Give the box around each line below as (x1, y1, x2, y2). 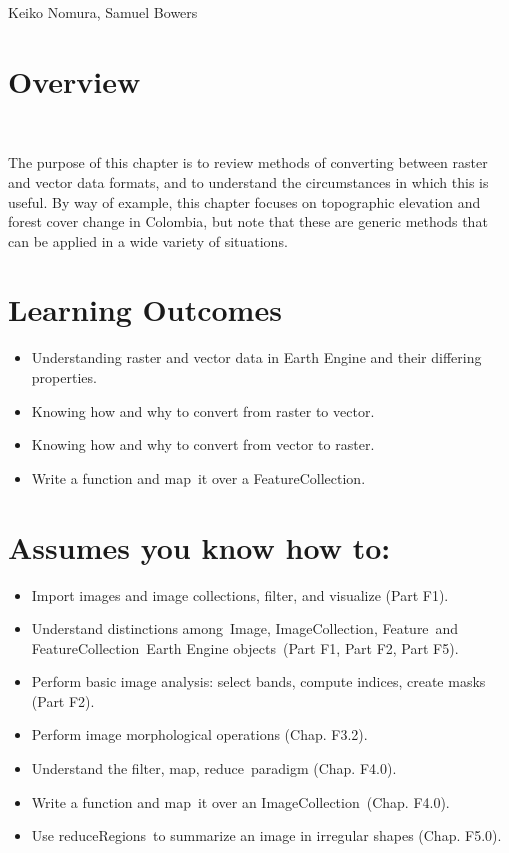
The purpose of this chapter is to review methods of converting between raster (8, 152, 488, 173)
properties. (31, 367, 97, 387)
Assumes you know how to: (8, 526, 391, 567)
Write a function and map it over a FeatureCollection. (31, 467, 366, 488)
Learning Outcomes (8, 289, 282, 330)
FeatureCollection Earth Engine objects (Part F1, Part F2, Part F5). (31, 637, 459, 658)
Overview (8, 60, 141, 101)
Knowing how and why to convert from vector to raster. (31, 434, 375, 455)
